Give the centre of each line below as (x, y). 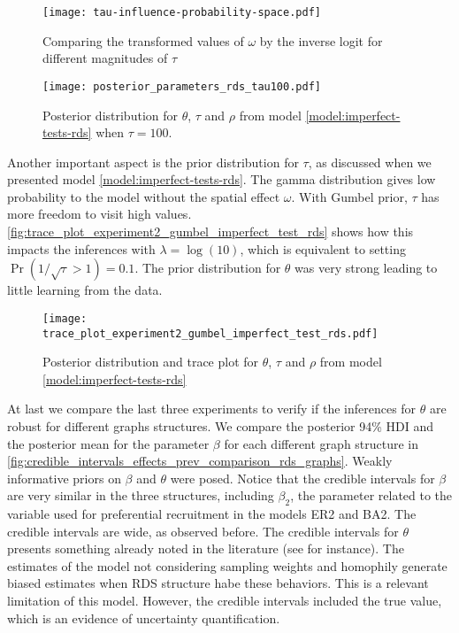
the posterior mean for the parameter (108, 443)
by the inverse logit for (321, 40)
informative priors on (64, 478)
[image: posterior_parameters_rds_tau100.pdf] (182, 86)
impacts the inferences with (81, 248)
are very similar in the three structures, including (141, 495)
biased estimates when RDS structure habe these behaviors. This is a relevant (218, 583)
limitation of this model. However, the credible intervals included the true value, (225, 601)
